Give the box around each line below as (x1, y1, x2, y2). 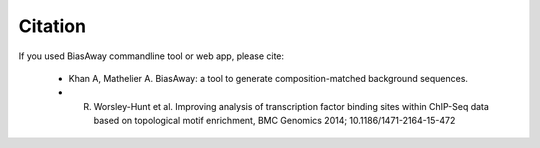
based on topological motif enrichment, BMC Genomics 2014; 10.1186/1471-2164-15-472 (93, 115, 456, 127)
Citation (18, 15, 87, 37)
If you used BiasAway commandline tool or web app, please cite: (18, 50, 285, 62)
